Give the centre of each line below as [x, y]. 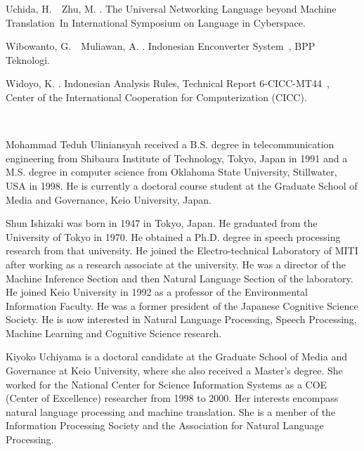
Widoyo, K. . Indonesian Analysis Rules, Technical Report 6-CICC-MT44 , [168, 83]
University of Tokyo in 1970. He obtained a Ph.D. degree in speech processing [173, 236]
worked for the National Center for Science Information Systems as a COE [167, 384]
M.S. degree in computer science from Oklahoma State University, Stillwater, [171, 172]
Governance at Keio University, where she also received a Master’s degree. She [174, 371]
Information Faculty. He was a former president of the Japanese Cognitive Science [182, 305]
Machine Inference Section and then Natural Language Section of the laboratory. [180, 278]
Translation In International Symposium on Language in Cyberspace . [156, 22]
